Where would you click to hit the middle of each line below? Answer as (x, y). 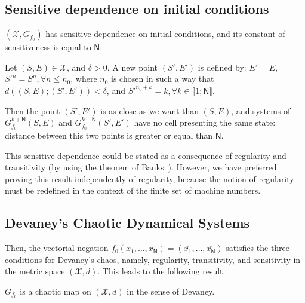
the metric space (35, 271)
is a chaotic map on (56, 291)
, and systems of (261, 110)
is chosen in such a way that (163, 79)
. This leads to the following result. (161, 271)
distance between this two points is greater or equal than (109, 135)
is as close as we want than (150, 110)
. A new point (133, 67)
